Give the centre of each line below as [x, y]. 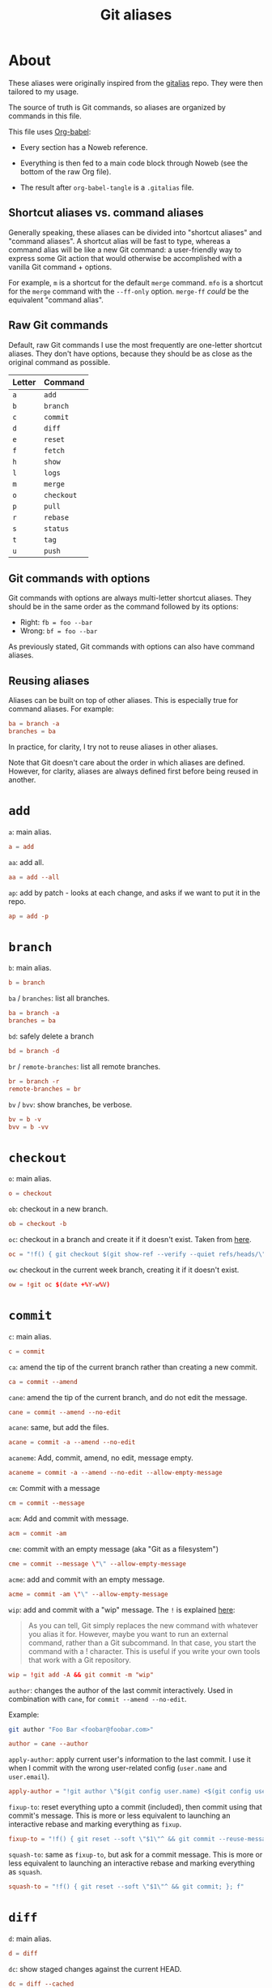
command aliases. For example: [62, 709]
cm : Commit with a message [54, 1489]
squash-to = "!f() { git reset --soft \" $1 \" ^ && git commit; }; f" [126, 1887]
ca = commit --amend [43, 1382]
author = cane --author [49, 1744]
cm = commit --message [47, 1503]
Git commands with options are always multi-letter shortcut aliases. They [130, 598]
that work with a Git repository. [80, 1660]
